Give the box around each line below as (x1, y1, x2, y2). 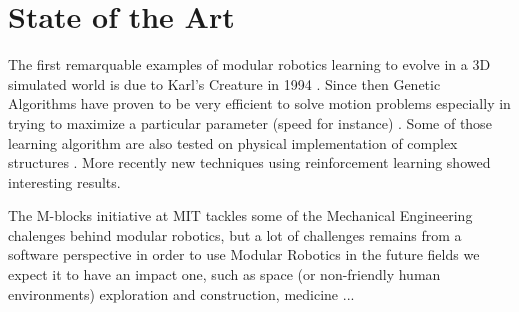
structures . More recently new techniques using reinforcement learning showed (8, 152, 491, 173)
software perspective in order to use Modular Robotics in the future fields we (8, 244, 480, 265)
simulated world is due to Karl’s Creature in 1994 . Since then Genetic (8, 73, 441, 94)
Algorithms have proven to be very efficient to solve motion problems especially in (8, 93, 511, 114)
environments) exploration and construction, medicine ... (8, 283, 355, 304)
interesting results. (8, 171, 121, 192)
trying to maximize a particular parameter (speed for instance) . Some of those (8, 112, 492, 133)
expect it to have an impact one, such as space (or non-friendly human (8, 264, 441, 285)
